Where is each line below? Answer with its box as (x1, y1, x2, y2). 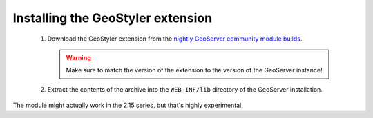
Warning (66, 53, 91, 61)
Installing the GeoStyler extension (12, 10, 213, 26)
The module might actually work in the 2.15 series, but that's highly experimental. (12, 101, 243, 110)
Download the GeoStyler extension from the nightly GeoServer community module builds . (47, 35, 303, 43)
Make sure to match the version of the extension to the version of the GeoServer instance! (66, 66, 323, 75)
